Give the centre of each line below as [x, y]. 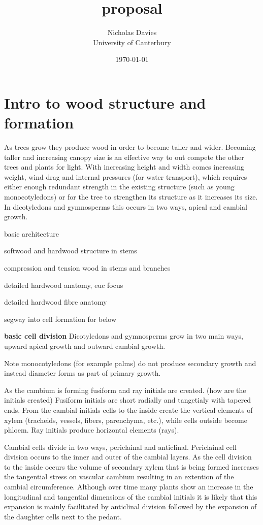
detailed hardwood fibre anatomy [56, 302]
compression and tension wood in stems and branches [87, 267]
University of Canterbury [132, 42]
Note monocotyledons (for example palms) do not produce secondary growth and [130, 363]
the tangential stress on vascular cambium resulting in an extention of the [119, 477]
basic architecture [31, 233]
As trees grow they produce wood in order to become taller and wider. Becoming [130, 147]
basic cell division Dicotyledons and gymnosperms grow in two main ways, [124, 336]
